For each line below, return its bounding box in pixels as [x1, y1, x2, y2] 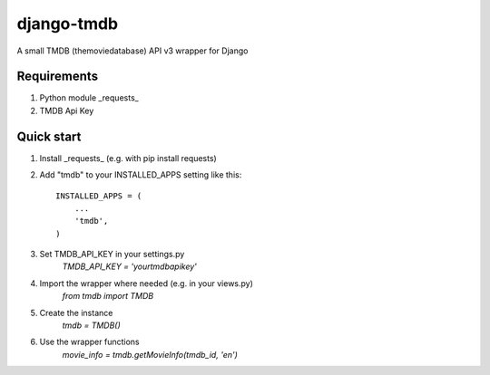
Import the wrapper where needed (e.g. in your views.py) [39, 277, 254, 289]
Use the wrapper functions [39, 336, 140, 348]
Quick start [16, 129, 82, 144]
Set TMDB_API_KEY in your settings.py [39, 249, 185, 260]
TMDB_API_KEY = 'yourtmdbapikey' [62, 261, 197, 272]
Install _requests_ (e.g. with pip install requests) [39, 152, 217, 163]
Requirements [16, 69, 99, 84]
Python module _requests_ [39, 92, 140, 103]
